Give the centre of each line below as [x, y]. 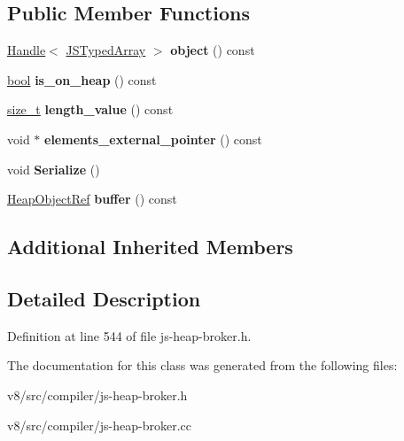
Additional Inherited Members [150, 247]
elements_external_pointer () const [153, 139]
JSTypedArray [106, 50]
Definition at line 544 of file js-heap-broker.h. [129, 335]
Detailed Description [104, 298]
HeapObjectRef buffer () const [92, 199]
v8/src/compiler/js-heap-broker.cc [99, 425]
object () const [213, 50]
